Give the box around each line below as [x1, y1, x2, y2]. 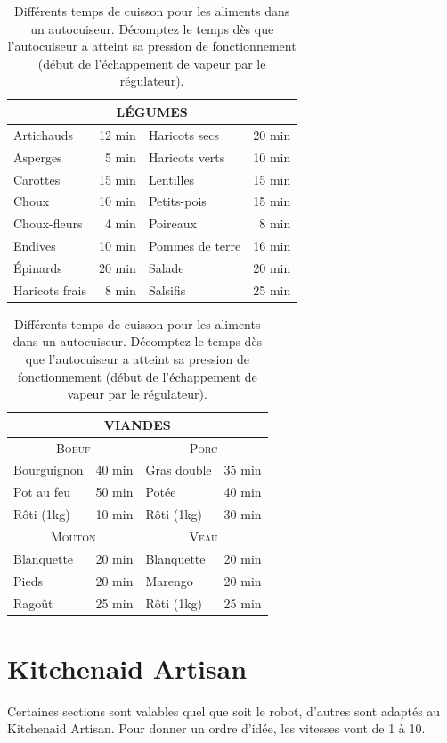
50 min [95, 483, 134, 501]
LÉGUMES [116, 102, 188, 120]
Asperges [13, 147, 62, 166]
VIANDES [103, 415, 171, 433]
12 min [98, 125, 136, 144]
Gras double [145, 460, 212, 479]
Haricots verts [148, 147, 225, 166]
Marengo [145, 571, 193, 590]
